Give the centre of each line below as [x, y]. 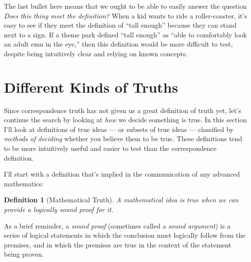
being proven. [24, 254]
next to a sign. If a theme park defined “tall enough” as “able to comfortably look [125, 34]
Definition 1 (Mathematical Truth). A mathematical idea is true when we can [121, 200]
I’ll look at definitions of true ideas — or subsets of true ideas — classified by [119, 129]
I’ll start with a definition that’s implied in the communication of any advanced [122, 174]
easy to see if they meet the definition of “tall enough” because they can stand [120, 25]
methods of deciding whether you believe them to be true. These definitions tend [123, 139]
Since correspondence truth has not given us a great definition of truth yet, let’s [123, 110]
